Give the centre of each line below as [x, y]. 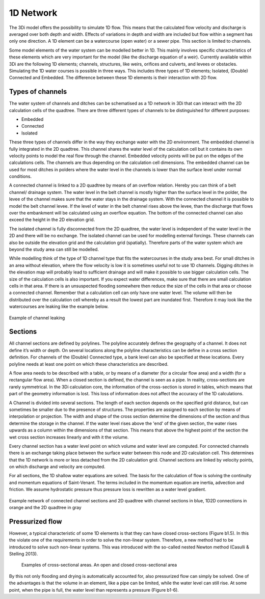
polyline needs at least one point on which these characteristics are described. [89, 364]
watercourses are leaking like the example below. [59, 306]
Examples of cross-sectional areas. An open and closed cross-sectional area [99, 565]
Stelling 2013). [24, 554]
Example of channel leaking [37, 318]
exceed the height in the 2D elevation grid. [52, 220]
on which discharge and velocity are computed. [57, 467]
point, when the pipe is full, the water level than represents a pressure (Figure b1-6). [94, 590]
